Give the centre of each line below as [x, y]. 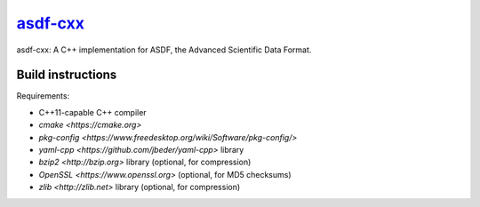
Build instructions [67, 75]
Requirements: [43, 96]
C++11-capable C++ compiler [92, 112]
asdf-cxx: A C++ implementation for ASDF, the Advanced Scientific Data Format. [164, 50]
